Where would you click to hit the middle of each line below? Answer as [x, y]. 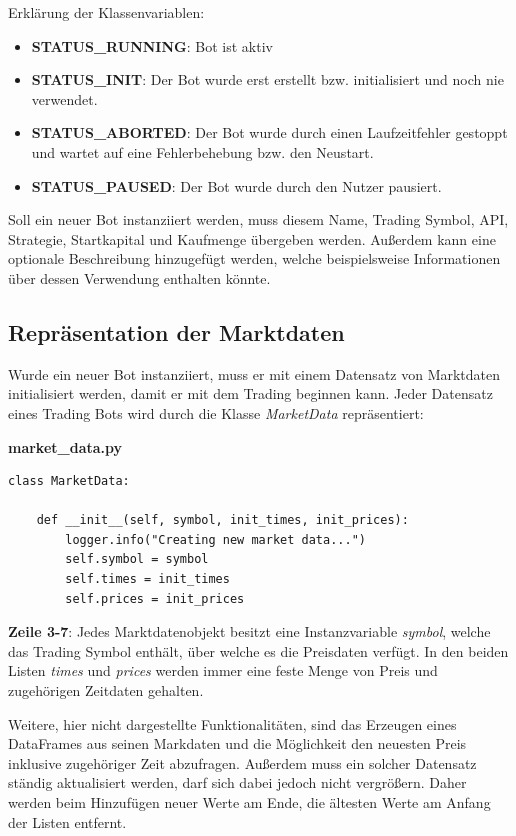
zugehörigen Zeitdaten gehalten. [106, 690]
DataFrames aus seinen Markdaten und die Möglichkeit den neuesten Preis [237, 743]
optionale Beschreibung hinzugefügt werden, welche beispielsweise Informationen [254, 258]
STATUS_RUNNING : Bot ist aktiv [152, 45]
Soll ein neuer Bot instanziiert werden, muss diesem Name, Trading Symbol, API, [258, 219]
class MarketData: [69, 481]
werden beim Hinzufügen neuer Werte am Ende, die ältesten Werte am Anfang [249, 802]
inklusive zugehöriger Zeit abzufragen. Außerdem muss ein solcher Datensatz [242, 762]
